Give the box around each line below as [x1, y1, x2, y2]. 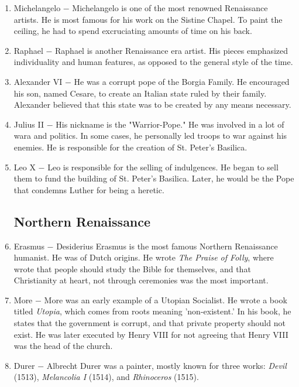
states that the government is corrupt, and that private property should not [13, 317, 286, 329]
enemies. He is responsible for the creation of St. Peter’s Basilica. [13, 141, 248, 153]
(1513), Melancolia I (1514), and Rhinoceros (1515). [13, 371, 199, 383]
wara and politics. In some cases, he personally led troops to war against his [13, 129, 287, 142]
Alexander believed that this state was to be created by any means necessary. [13, 98, 291, 111]
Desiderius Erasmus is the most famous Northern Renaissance [56, 239, 278, 252]
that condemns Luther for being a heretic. [13, 183, 164, 196]
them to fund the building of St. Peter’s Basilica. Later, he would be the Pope [13, 172, 294, 184]
